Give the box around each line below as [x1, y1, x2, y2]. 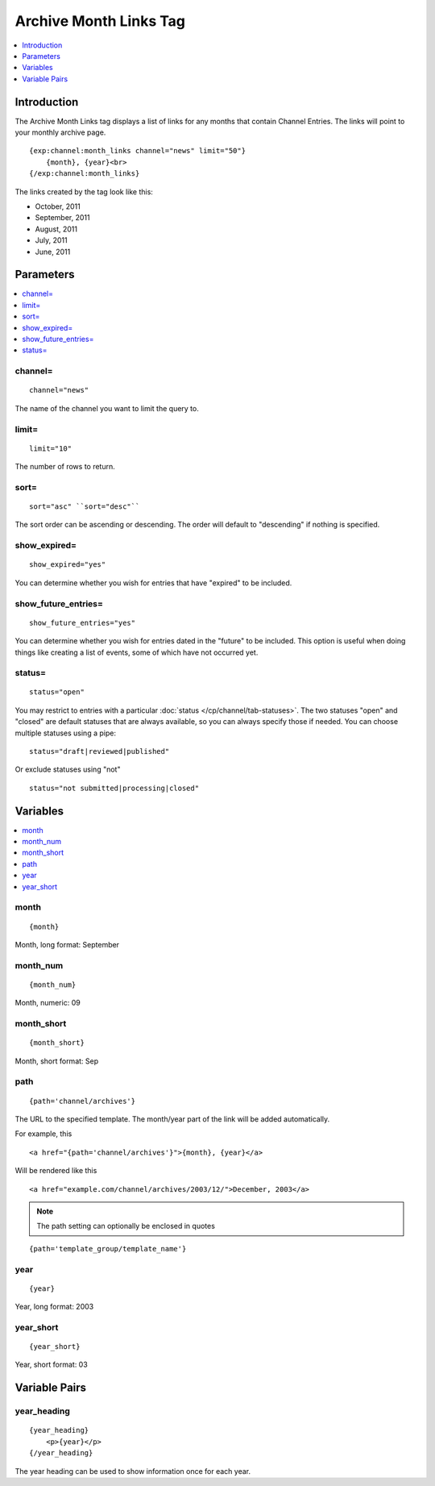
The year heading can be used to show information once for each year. [14, 1466, 251, 1476]
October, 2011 [35, 202, 81, 211]
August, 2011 [35, 224, 78, 234]
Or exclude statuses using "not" [14, 764, 121, 774]
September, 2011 [35, 213, 90, 223]
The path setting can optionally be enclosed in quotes [36, 1222, 215, 1231]
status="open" [29, 688, 85, 697]
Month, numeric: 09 [14, 998, 81, 1008]
